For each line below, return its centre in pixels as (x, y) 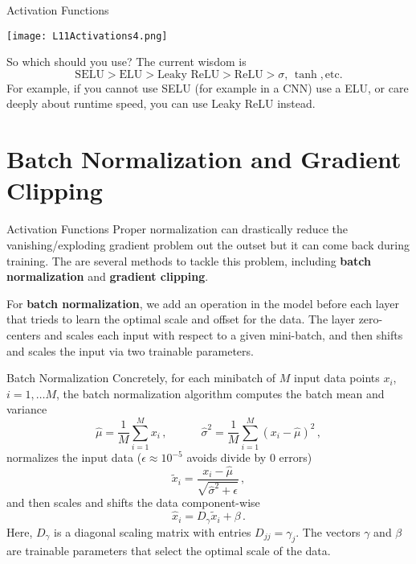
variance (27, 409)
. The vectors (328, 531)
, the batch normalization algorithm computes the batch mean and (220, 393)
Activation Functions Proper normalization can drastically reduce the (177, 229)
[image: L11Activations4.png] (87, 36)
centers (24, 334)
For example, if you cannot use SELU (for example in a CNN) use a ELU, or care (208, 87)
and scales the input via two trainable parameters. (130, 350)
